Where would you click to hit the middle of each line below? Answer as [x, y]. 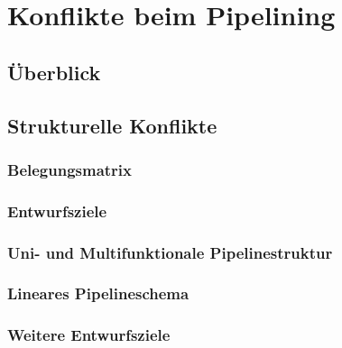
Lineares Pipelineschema [98, 293]
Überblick [54, 72]
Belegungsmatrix [70, 169]
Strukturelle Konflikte [112, 125]
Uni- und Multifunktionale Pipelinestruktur [170, 252]
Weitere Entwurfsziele [89, 335]
